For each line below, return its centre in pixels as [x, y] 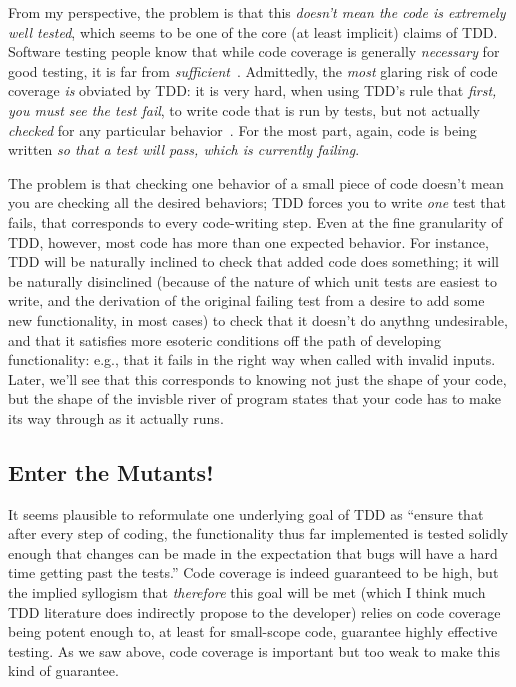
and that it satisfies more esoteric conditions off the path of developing [224, 339]
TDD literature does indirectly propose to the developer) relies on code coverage [254, 611]
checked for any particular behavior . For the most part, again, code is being [242, 129]
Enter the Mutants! [111, 471]
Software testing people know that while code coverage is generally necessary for [254, 51]
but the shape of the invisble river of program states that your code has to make [254, 398]
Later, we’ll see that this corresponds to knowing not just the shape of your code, [257, 378]
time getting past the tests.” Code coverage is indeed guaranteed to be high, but [253, 572]
